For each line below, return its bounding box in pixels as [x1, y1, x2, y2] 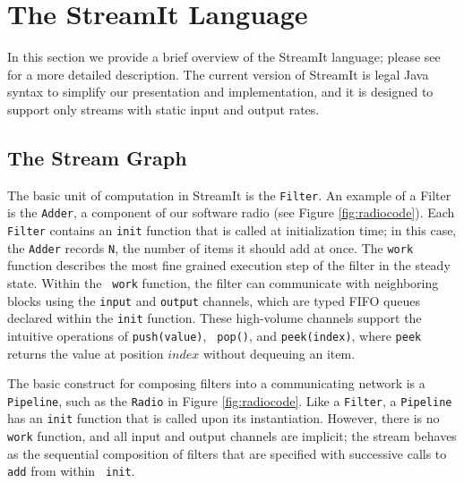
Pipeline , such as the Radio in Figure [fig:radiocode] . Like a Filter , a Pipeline [7, 391, 452, 410]
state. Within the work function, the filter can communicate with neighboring [7, 273, 439, 292]
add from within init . [7, 462, 135, 480]
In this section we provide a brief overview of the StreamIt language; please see [7, 47, 441, 66]
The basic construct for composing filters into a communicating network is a [7, 374, 425, 393]
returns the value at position [7, 343, 164, 362]
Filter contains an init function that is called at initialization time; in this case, [7, 221, 457, 240]
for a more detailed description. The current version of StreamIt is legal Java [7, 64, 429, 83]
